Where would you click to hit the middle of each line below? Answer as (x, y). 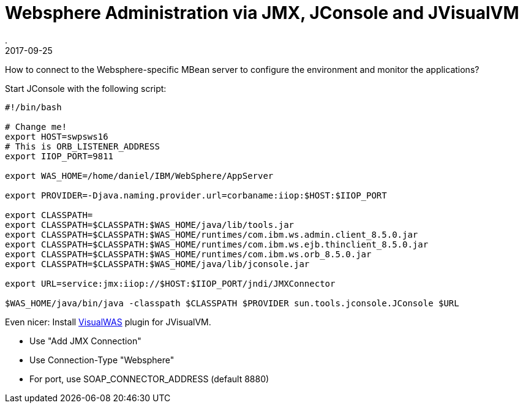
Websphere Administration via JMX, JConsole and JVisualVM (262, 13)
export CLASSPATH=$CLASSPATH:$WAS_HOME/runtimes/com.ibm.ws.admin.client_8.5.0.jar (212, 234)
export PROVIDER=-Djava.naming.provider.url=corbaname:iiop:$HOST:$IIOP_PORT (196, 195)
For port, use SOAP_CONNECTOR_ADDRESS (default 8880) (149, 379)
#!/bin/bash (33, 107)
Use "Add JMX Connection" (85, 341)
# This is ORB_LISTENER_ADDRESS (82, 146)
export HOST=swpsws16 (57, 136)
